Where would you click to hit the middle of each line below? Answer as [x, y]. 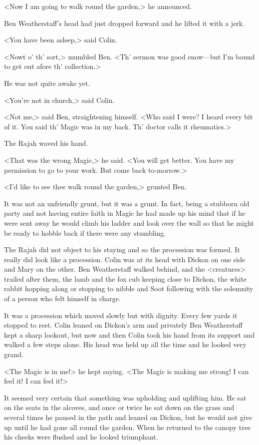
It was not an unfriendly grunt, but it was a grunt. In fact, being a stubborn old [127, 203]
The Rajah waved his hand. [46, 143]
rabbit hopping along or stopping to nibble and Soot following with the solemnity [129, 288]
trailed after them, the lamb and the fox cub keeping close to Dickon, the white [126, 278]
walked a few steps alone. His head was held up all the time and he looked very [125, 344]
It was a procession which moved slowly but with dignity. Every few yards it [121, 315]
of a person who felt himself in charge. [62, 298]
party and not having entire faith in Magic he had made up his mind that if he [125, 213]
